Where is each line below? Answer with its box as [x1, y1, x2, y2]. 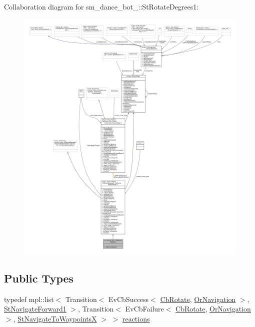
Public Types [4, 270, 74, 286]
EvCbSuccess [108, 293, 149, 304]
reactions [122, 313, 150, 324]
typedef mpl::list [4, 293, 54, 304]
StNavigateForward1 [4, 303, 66, 314]
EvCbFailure [125, 303, 164, 314]
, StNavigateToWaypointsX [13, 313, 97, 324]
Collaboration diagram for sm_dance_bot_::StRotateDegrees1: [4, 1, 199, 11]
